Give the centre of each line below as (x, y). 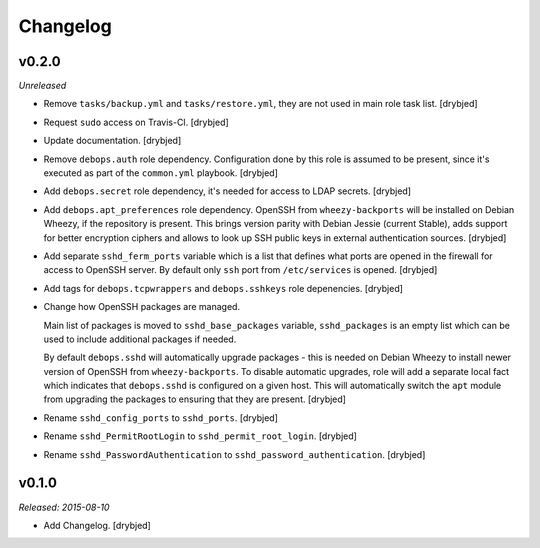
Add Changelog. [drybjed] (97, 525)
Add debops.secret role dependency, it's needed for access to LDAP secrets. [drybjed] (227, 191)
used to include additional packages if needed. (140, 339)
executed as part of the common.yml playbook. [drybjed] (161, 173)
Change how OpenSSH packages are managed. (141, 307)
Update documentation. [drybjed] (112, 141)
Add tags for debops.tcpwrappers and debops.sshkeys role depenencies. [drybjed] (223, 288)
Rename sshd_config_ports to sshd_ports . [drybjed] (161, 417)
